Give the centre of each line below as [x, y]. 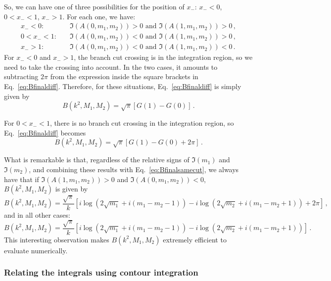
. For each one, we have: [99, 16]
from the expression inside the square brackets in [124, 76]
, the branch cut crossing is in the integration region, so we [163, 57]
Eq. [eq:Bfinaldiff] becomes [45, 132]
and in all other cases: [37, 214]
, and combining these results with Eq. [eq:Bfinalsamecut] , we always [134, 169]
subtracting [21, 76]
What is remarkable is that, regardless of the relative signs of [97, 160]
